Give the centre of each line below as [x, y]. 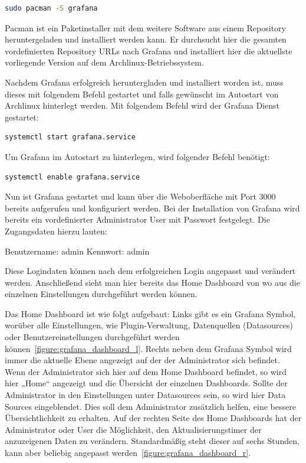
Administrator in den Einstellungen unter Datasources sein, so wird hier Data [145, 395]
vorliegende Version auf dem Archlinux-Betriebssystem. [104, 62]
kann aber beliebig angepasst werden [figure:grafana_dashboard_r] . [128, 452]
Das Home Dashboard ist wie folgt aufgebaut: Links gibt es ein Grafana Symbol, [150, 313]
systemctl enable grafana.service [73, 177]
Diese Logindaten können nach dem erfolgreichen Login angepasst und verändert [150, 271]
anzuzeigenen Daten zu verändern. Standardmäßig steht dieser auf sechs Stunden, [152, 441]
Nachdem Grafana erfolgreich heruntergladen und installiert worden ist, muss [144, 82]
